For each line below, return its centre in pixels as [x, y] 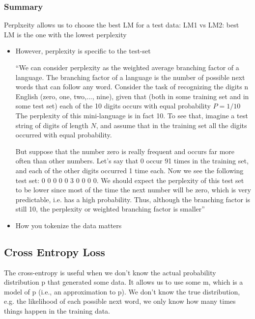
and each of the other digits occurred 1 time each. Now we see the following [129, 170]
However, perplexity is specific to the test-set [83, 51]
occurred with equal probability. [64, 135]
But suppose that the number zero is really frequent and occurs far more [125, 151]
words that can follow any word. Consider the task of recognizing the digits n [132, 87]
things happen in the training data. [57, 311]
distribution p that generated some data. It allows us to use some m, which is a [124, 282]
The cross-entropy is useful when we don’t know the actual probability [110, 272]
